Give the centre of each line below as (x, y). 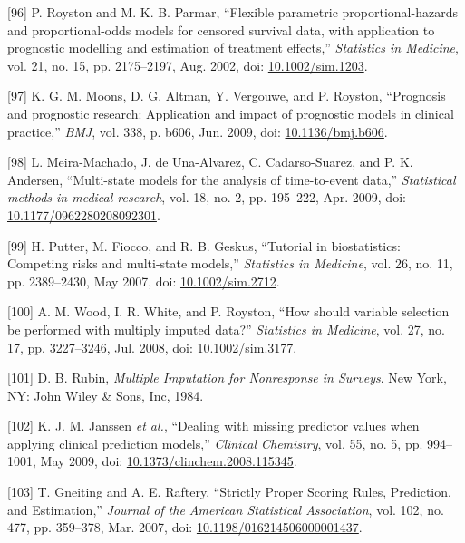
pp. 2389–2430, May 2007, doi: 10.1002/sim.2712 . (144, 281)
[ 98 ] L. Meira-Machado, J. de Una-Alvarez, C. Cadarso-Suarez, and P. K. (210, 162)
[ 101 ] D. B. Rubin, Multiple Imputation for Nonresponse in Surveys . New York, (227, 378)
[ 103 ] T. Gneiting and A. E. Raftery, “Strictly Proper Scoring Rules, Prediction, (229, 492)
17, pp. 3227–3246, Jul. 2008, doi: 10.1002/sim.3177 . (152, 347)
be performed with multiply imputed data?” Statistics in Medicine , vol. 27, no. (226, 329)
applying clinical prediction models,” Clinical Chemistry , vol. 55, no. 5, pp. (215, 443)
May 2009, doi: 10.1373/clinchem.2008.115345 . (169, 461)
